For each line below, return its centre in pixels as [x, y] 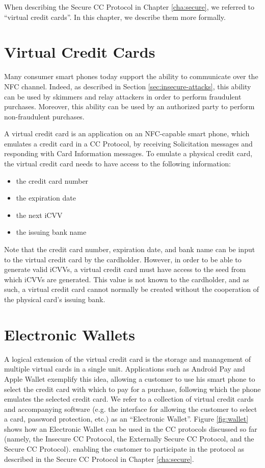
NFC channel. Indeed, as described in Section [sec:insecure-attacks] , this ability [128, 86]
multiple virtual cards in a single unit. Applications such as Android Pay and [125, 369]
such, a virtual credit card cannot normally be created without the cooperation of [132, 289]
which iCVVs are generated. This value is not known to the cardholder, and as [127, 279]
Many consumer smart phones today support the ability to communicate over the [131, 76]
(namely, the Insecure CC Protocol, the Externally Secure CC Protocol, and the [129, 439]
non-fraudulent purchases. [44, 116]
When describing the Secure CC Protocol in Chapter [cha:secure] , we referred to [129, 7]
